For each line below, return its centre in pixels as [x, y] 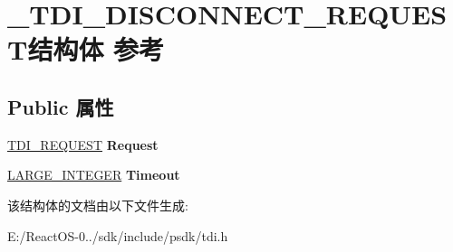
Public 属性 [61, 106]
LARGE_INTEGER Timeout [94, 175]
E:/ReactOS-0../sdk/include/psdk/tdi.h [118, 235]
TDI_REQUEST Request [83, 144]
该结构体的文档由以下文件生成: [98, 205]
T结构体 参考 [86, 49]
